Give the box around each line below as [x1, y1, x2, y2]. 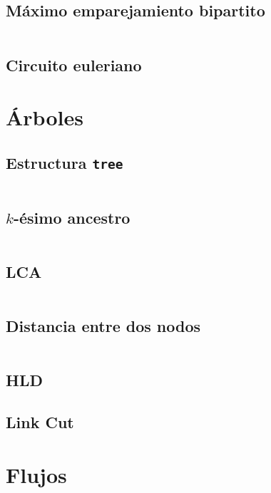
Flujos [6, 460, 67, 489]
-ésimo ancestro [13, 206, 131, 228]
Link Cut [6, 410, 74, 432]
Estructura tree [6, 151, 123, 173]
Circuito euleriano [6, 53, 142, 76]
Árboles [6, 103, 83, 132]
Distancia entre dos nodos [6, 314, 201, 336]
